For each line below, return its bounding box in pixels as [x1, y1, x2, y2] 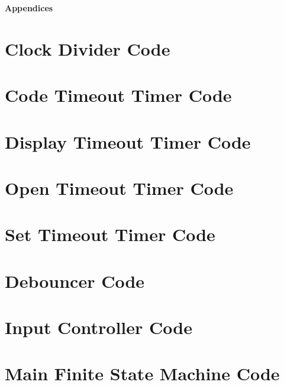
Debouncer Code [5, 268, 145, 293]
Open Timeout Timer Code [5, 175, 234, 200]
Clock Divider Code [5, 36, 170, 60]
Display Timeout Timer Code [5, 129, 251, 153]
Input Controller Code [5, 315, 192, 339]
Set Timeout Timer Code [5, 222, 215, 246]
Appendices [5, 2, 53, 14]
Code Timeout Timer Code [5, 83, 232, 107]
